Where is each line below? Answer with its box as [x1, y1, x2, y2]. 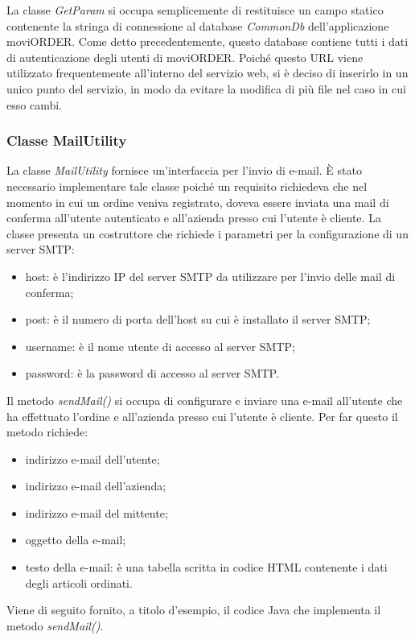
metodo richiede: [6, 423, 88, 440]
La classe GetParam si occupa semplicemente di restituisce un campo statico [6, 2, 384, 18]
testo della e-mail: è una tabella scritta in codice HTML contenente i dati [25, 559, 388, 576]
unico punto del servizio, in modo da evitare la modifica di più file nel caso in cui [6, 80, 406, 97]
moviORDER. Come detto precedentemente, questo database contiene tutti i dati [6, 33, 409, 50]
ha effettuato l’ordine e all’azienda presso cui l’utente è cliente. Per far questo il [6, 407, 398, 424]
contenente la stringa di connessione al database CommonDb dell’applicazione [6, 17, 389, 34]
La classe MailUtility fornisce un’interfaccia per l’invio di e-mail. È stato [6, 162, 362, 179]
